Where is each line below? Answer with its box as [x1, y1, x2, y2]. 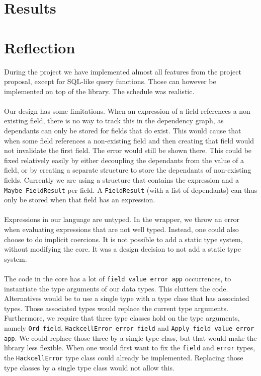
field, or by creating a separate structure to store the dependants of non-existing [4, 165, 251, 175]
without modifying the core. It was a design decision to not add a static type [4, 244, 241, 254]
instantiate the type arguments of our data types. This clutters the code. [4, 283, 228, 293]
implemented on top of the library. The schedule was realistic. [4, 86, 195, 96]
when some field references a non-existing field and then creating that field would [4, 135, 254, 145]
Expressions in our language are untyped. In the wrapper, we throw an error [4, 214, 239, 224]
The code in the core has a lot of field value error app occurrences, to [4, 273, 231, 284]
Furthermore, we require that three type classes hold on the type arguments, [4, 313, 240, 323]
